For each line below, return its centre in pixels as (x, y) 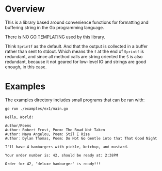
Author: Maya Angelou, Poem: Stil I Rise (48, 134)
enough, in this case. (26, 67)
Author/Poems (18, 125)
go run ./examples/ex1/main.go (37, 109)
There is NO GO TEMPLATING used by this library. (55, 37)
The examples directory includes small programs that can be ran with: (75, 100)
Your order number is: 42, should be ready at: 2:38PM (62, 155)
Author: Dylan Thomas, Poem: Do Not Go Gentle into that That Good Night (81, 138)
